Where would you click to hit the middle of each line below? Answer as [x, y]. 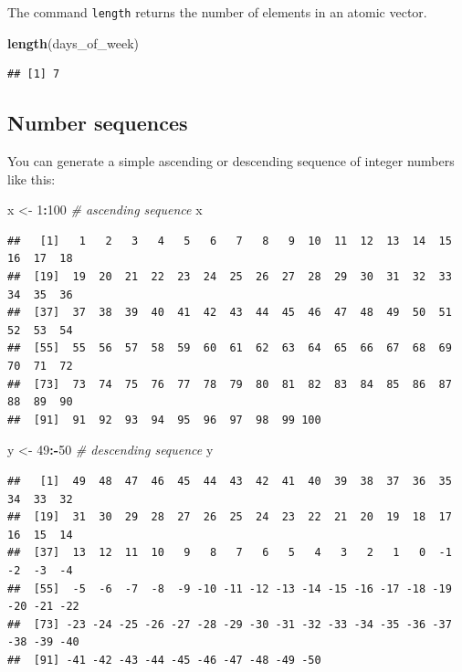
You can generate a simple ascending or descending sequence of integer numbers [231, 161]
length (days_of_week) [73, 42]
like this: [31, 178]
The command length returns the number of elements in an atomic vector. [217, 12]
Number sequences [98, 123]
